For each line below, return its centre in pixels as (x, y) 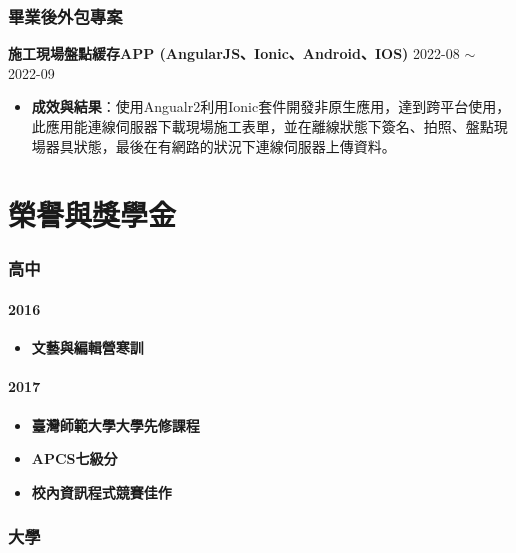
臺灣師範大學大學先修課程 (115, 424)
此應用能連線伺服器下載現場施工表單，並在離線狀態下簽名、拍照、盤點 (262, 126)
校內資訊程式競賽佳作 (101, 491)
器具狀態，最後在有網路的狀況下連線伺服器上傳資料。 (220, 145)
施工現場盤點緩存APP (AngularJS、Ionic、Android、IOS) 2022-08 (234, 53)
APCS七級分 (74, 458)
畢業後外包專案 (65, 15)
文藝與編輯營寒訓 (87, 347)
